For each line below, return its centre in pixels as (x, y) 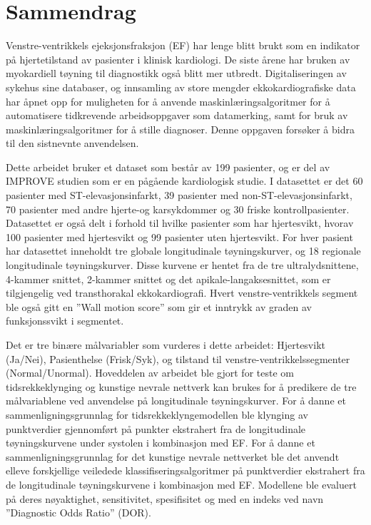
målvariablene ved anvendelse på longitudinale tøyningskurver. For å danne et (176, 401)
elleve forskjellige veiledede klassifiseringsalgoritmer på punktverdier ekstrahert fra (185, 470)
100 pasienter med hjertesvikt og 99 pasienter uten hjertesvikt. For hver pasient (179, 236)
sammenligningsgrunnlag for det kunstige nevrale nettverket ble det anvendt (173, 456)
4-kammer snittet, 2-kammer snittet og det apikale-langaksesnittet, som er (168, 279)
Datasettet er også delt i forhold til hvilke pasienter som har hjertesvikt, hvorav (180, 223)
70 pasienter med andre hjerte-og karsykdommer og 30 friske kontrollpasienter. (178, 209)
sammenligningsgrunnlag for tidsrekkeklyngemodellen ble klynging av (157, 414)
